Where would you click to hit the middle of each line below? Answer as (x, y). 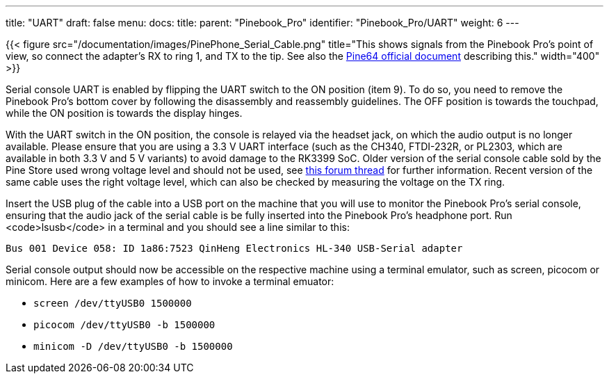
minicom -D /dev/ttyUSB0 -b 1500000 (133, 346)
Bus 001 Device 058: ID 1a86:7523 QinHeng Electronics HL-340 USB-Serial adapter (234, 248)
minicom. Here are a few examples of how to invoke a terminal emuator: (170, 281)
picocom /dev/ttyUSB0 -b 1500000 (124, 325)
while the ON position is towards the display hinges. (124, 113)
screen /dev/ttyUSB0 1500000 (113, 303)
